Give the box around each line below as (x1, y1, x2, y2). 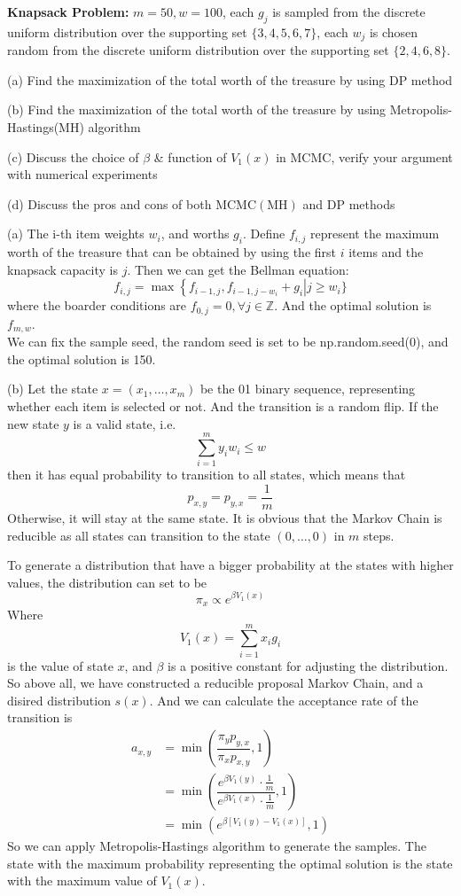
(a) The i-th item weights (7, 224, 145, 243)
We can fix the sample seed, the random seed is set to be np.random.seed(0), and (7, 332, 449, 351)
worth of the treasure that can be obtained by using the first (7, 243, 337, 261)
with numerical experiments (7, 165, 158, 183)
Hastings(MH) (7, 118, 84, 136)
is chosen (369, 22, 418, 41)
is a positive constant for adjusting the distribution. (167, 656, 449, 674)
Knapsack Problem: (7, 3, 129, 20)
